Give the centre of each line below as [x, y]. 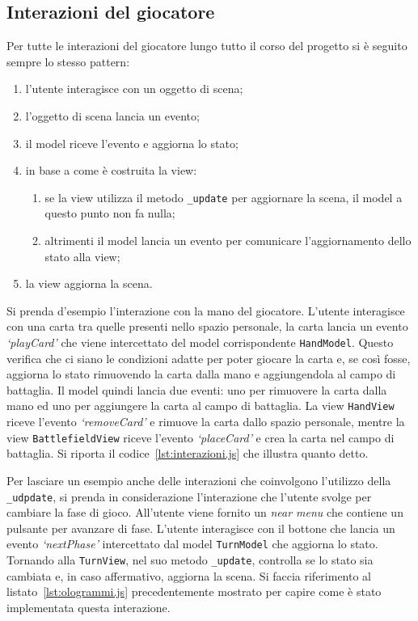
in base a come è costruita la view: [111, 170]
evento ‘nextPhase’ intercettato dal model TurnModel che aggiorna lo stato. [192, 544]
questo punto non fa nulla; [110, 213]
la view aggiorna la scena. [89, 283]
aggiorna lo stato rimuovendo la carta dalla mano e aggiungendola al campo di [201, 374]
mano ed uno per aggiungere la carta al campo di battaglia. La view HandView [201, 406]
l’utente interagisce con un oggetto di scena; [134, 89]
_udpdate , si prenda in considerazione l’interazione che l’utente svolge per [189, 496]
